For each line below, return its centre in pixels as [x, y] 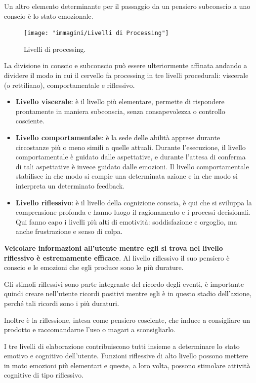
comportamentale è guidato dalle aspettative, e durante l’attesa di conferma [130, 157]
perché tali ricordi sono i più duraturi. [62, 303]
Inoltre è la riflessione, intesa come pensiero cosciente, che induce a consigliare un [127, 320]
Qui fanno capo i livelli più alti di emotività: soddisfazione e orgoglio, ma [126, 221]
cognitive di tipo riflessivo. [44, 375]
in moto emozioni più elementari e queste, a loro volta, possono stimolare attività [127, 365]
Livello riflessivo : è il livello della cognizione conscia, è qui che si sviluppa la [134, 202]
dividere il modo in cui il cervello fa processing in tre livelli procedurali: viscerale [126, 75]
